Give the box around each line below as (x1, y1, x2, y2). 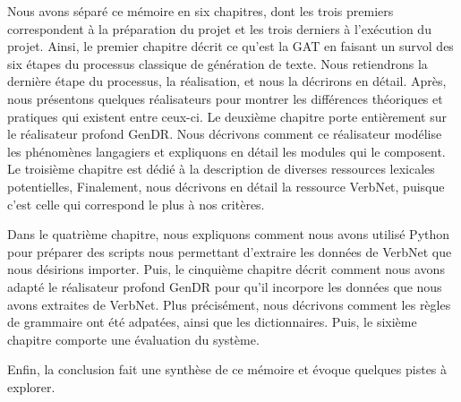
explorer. (7, 377, 55, 396)
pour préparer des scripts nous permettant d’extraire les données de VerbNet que (7, 242, 452, 261)
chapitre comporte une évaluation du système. (7, 329, 260, 348)
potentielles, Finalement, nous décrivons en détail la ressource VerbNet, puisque (7, 176, 445, 195)
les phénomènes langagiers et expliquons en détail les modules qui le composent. (7, 141, 446, 160)
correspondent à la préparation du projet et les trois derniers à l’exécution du (7, 19, 431, 38)
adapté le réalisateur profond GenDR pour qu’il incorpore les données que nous (7, 277, 442, 295)
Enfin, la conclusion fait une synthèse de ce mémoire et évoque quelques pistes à (7, 360, 448, 379)
